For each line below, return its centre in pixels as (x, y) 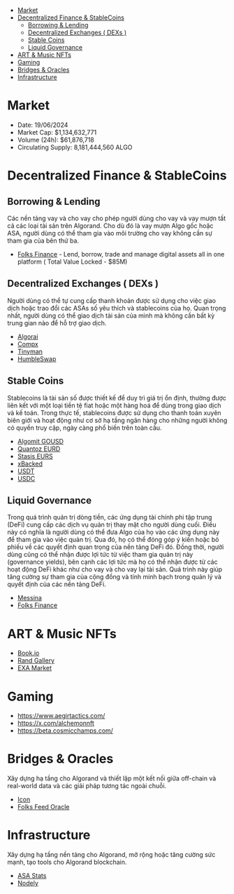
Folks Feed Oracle (43, 807)
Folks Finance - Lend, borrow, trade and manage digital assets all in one (121, 254)
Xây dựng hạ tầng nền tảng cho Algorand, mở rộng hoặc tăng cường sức (111, 855)
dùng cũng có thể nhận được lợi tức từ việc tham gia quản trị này (100, 555)
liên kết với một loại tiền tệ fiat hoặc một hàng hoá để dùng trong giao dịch (114, 405)
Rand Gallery (36, 661)
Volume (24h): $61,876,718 (56, 140)
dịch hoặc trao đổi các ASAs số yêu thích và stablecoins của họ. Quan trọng (117, 308)
